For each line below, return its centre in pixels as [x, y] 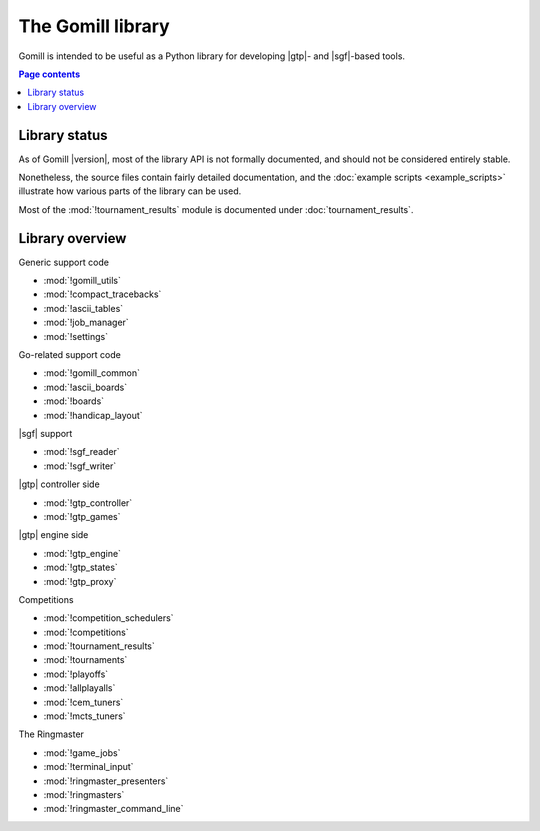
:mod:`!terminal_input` [88, 767]
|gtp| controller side [59, 484]
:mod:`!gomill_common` [91, 373]
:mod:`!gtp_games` [82, 516]
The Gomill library [94, 26]
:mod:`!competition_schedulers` [108, 618]
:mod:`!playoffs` [76, 674]
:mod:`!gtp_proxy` [80, 581]
